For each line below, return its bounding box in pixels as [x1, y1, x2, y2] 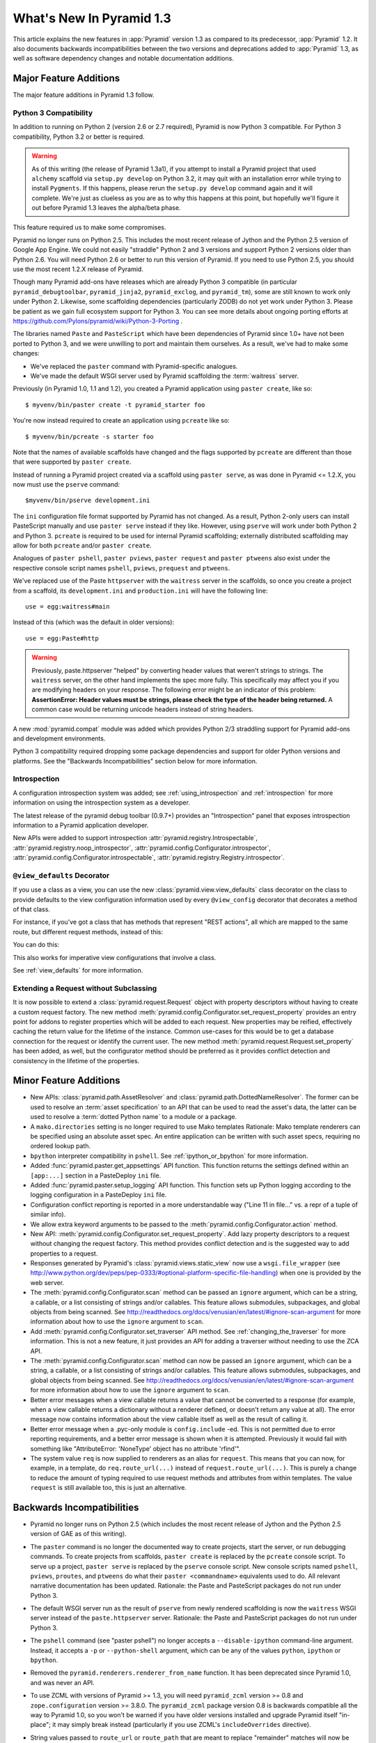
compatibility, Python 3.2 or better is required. [13, 132, 146, 141]
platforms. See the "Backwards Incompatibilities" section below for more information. [13, 756, 258, 765]
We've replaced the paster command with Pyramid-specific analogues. [30, 362, 238, 370]
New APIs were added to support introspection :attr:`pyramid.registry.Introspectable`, [13, 834, 258, 842]
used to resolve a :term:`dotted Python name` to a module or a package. [30, 1113, 237, 1121]
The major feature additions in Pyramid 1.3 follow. [13, 91, 155, 99]
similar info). [30, 1210, 66, 1219]
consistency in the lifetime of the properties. [13, 1056, 140, 1065]
